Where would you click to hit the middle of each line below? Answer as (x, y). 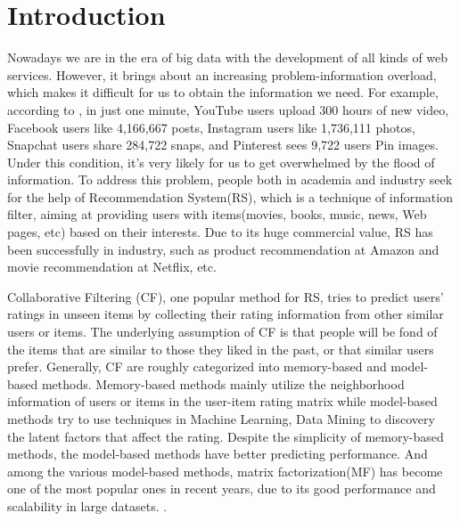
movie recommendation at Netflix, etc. (112, 267)
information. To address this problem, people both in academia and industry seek (230, 179)
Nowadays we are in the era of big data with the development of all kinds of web (228, 57)
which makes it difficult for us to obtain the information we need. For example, (223, 92)
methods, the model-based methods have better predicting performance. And (218, 454)
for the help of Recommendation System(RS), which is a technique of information (230, 196)
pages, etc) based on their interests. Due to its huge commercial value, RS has (220, 232)
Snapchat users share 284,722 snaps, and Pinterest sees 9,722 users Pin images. (223, 145)
